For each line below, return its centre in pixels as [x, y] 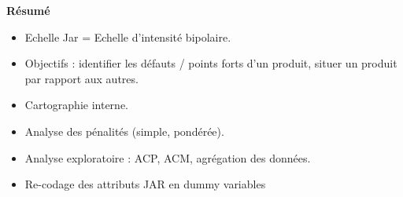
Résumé [28, 10]
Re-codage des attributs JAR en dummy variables [145, 184]
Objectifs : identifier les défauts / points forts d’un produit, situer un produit [211, 63]
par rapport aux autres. [81, 78]
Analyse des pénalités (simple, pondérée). [124, 131]
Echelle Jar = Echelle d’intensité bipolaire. [128, 36]
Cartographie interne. [76, 105]
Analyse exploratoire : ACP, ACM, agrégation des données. [168, 157]
